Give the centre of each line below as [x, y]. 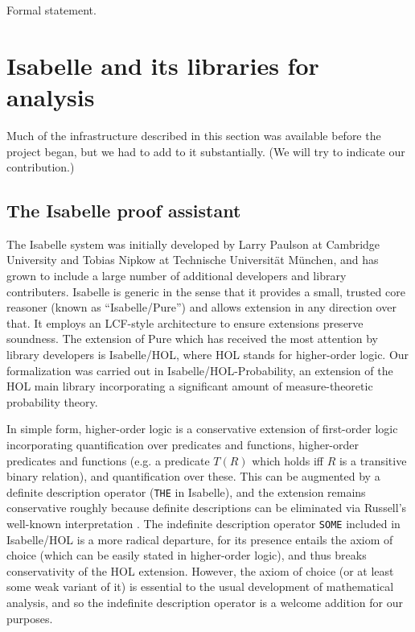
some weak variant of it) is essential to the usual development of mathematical [200, 587]
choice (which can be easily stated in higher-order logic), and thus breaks [187, 555]
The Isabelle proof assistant [124, 211]
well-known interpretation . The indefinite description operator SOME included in [203, 524]
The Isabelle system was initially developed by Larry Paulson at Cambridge [193, 244]
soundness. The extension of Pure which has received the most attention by [192, 339]
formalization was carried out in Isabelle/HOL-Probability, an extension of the [200, 370]
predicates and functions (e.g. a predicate [108, 460]
